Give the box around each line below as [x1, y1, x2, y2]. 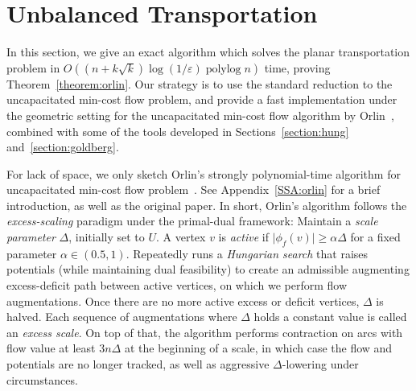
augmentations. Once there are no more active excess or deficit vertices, [6, 292, 360, 309]
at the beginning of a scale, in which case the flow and [124, 340, 393, 356]
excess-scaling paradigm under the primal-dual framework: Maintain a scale [6, 212, 378, 229]
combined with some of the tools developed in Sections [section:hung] [6, 122, 349, 139]
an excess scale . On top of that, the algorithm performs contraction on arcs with [6, 323, 403, 340]
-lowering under [282, 356, 359, 372]
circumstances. [6, 371, 78, 388]
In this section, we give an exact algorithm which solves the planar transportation [6, 43, 410, 60]
